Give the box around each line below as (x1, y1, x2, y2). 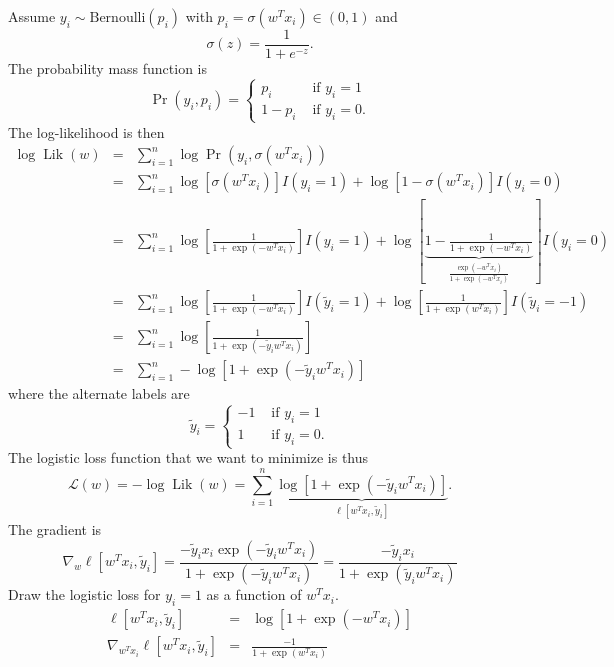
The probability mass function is (8, 58, 208, 79)
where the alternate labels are (8, 383, 190, 404)
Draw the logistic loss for (8, 584, 161, 605)
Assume (8, 6, 56, 26)
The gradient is (8, 518, 102, 539)
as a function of (206, 584, 302, 605)
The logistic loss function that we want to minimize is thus (8, 447, 369, 468)
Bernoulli (89, 11, 146, 25)
